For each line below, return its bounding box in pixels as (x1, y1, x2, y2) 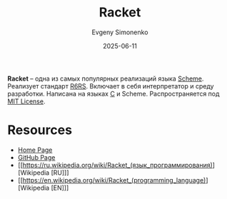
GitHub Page (17, 153, 56, 161)
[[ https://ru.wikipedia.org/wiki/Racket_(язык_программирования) (17, 160, 213, 169)
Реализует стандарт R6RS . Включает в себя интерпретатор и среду (7, 81, 214, 90)
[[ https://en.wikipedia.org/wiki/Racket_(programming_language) (17, 175, 206, 184)
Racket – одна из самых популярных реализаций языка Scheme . (7, 74, 204, 83)
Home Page (17, 146, 53, 154)
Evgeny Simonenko (91, 28, 148, 36)
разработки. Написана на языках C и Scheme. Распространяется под (7, 89, 220, 98)
